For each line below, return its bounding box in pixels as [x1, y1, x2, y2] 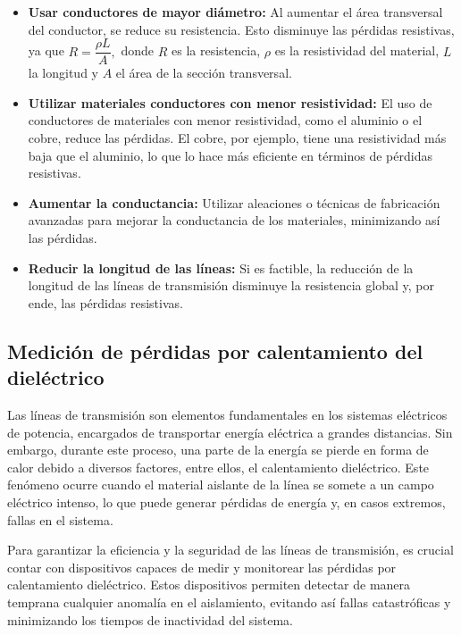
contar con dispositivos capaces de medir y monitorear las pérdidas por [7, 557, 397, 576]
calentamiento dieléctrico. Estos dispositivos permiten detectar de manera [7, 575, 411, 594]
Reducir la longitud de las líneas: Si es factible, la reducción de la [28, 258, 414, 277]
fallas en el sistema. [7, 510, 113, 529]
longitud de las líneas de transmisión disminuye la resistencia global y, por [28, 276, 434, 295]
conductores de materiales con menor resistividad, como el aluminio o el [28, 111, 423, 130]
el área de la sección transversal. [115, 63, 292, 82]
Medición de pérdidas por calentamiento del [7, 337, 423, 364]
